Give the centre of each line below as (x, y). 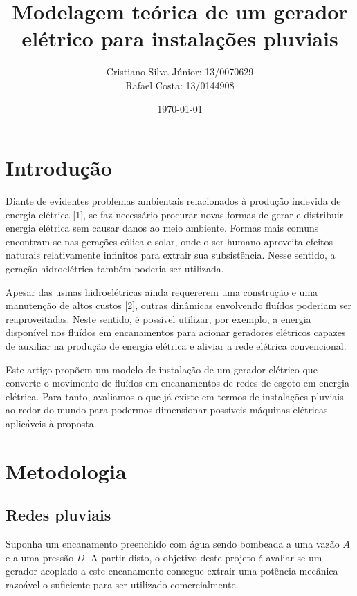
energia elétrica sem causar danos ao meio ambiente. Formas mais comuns (162, 228)
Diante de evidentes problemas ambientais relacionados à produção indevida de (173, 201)
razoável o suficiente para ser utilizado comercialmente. (122, 584)
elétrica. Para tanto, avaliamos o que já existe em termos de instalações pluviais (175, 396)
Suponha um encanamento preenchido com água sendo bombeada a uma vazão (173, 544)
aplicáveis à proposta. (51, 423)
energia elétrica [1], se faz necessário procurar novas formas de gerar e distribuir (175, 214)
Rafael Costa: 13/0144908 (180, 85)
